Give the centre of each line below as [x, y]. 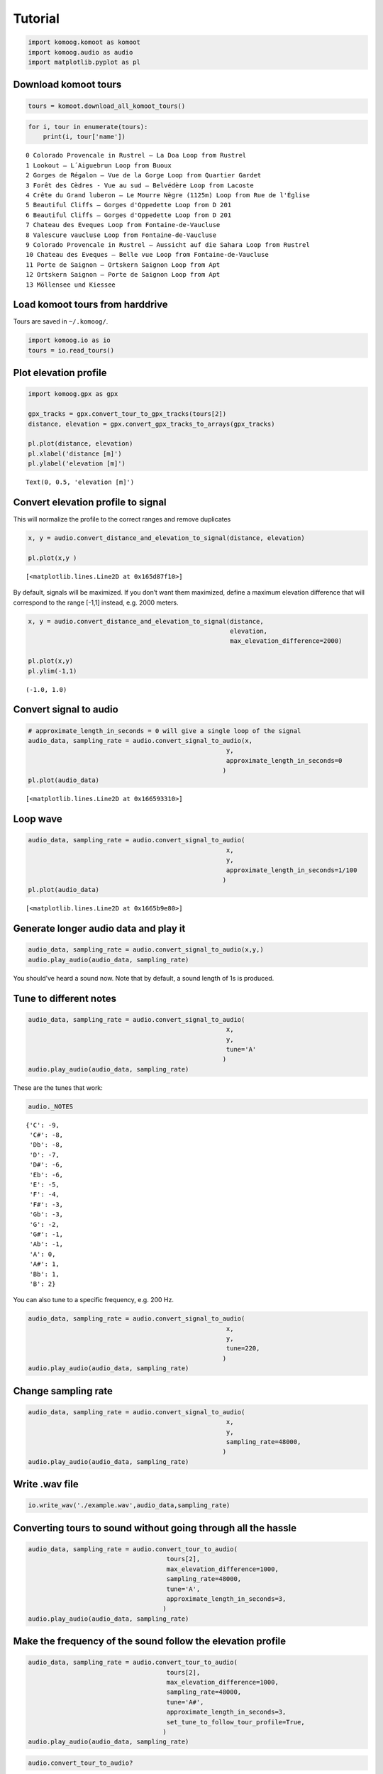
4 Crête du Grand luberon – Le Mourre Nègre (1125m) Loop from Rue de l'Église [168, 195]
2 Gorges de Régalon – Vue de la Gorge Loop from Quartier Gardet [144, 175]
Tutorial [37, 18]
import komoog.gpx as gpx [73, 394]
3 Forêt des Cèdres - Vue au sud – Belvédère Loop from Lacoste [140, 185]
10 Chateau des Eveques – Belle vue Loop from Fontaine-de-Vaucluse [147, 255]
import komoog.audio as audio [81, 52]
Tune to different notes [65, 998]
